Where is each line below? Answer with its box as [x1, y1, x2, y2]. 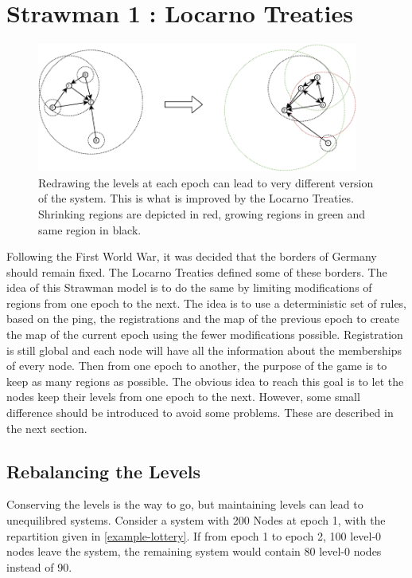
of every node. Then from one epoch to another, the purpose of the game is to [6, 357, 387, 374]
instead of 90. [6, 558, 72, 575]
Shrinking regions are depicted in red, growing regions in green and [38, 205, 366, 222]
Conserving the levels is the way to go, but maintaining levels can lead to [6, 496, 363, 513]
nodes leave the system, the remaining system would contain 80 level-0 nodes [6, 543, 382, 560]
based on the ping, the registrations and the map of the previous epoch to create [6, 310, 399, 327]
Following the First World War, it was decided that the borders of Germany [6, 248, 377, 265]
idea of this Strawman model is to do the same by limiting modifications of [6, 279, 372, 296]
